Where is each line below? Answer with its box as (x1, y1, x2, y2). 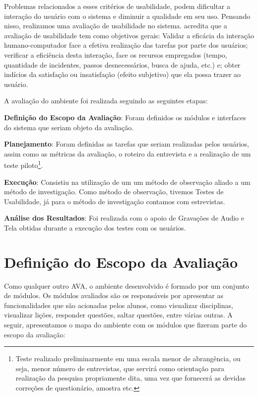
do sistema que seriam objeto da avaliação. (4, 122, 134, 132)
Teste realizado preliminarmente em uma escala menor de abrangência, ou (15, 353, 241, 364)
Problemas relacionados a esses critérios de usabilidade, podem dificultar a (4, 1, 230, 11)
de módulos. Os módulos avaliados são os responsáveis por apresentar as (4, 290, 223, 301)
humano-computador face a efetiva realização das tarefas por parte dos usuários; (4, 40, 248, 50)
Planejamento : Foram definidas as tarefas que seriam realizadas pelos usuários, (4, 139, 250, 149)
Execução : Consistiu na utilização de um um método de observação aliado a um (4, 176, 251, 187)
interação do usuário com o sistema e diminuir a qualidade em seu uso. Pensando (4, 10, 251, 21)
